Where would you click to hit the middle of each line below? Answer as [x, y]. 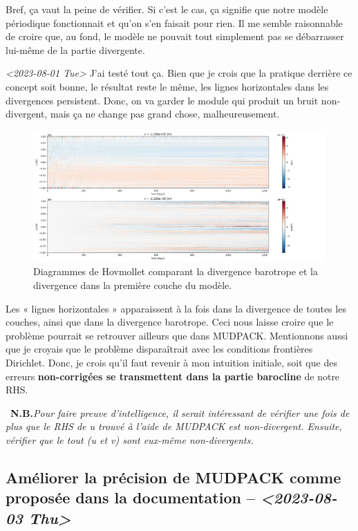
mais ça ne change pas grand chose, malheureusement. [165, 114]
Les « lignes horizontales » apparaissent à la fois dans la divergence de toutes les [176, 308]
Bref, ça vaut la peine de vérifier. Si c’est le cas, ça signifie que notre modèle [167, 9]
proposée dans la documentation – [131, 497]
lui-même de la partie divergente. [75, 49]
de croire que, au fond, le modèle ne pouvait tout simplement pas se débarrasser [175, 36]
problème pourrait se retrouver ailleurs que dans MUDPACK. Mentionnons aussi [177, 335]
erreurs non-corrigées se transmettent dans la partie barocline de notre [173, 376]
